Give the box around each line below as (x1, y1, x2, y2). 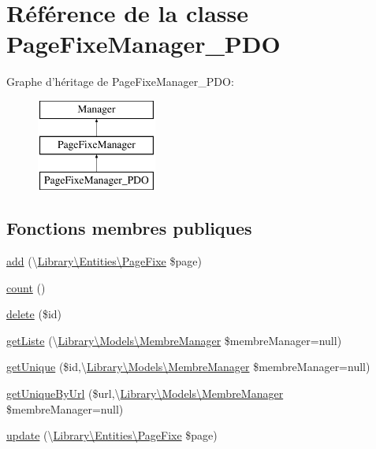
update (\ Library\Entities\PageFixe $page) (6, 427, 218, 443)
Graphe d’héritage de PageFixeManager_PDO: (6, 73, 234, 90)
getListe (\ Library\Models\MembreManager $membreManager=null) (6, 332, 342, 348)
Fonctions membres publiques (6, 216, 252, 240)
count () (6, 279, 46, 295)
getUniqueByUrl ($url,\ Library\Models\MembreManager (6, 385, 284, 402)
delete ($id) (6, 306, 62, 322)
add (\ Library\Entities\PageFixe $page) (6, 253, 202, 269)
